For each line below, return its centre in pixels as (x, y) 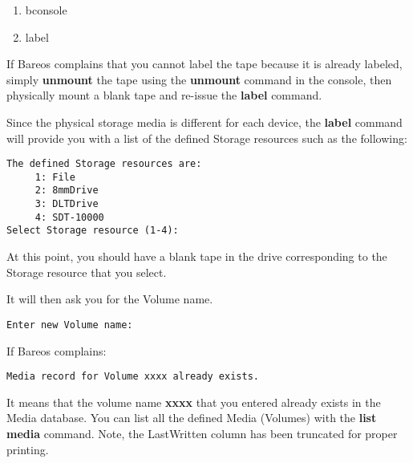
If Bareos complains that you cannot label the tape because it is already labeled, (204, 64)
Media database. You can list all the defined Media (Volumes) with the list (192, 418)
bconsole (46, 10)
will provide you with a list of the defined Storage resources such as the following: (207, 138)
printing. (28, 449)
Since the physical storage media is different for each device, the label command (204, 122)
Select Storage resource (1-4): (93, 231)
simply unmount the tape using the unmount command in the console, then (199, 79)
